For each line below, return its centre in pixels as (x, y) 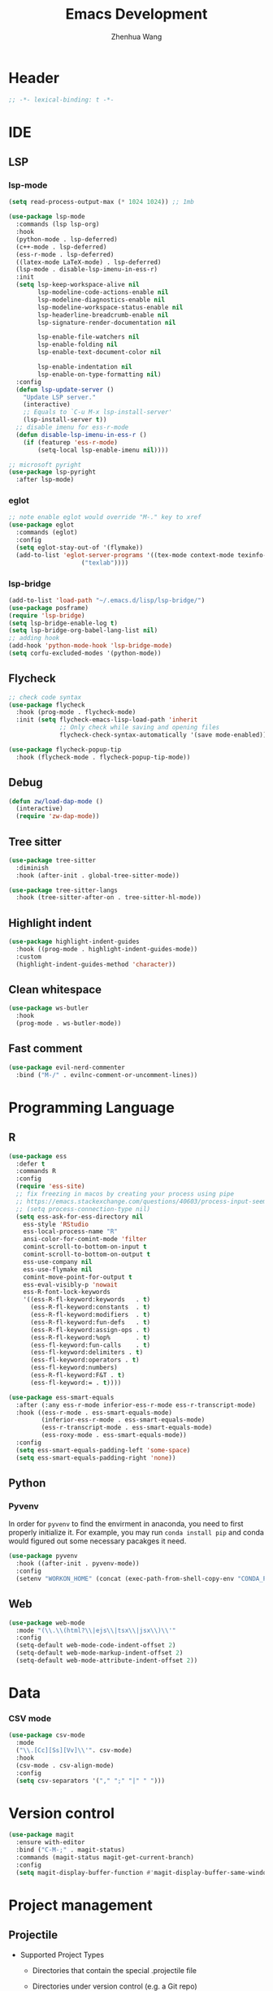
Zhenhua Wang (136, 37)
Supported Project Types (62, 1954)
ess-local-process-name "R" (70, 1231)
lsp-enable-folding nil (78, 345)
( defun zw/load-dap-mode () (56, 801)
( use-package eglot (41, 525)
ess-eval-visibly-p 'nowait (70, 1284)
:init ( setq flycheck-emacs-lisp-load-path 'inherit (107, 720)
